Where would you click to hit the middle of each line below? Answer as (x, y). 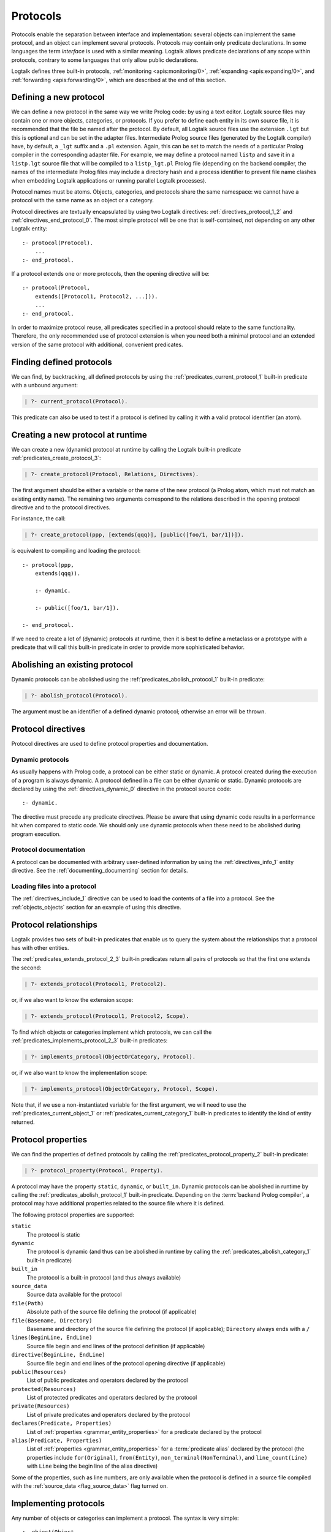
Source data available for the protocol (74, 1295)
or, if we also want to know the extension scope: (72, 999)
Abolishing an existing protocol (72, 665)
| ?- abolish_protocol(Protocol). (76, 696)
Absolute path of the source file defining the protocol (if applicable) (112, 1312)
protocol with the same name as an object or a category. (83, 200)
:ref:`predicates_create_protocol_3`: (56, 458)
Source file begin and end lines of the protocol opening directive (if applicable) (126, 1363)
